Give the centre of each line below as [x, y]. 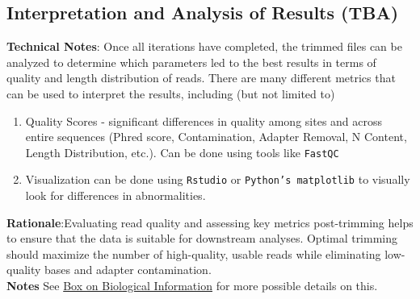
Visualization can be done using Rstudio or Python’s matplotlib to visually [218, 179]
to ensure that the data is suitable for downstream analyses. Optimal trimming [202, 238]
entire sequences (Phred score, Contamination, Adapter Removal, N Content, [216, 137]
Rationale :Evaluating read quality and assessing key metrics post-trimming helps [210, 222]
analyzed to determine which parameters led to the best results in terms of [191, 62]
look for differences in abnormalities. [115, 195]
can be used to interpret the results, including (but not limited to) [171, 93]
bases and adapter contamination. [128, 270]
